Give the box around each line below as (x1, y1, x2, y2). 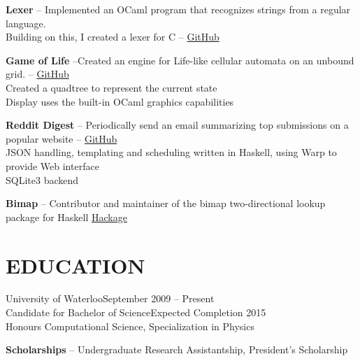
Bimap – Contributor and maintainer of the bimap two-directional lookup (6, 196, 326, 211)
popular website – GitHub (6, 131, 117, 146)
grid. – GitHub (6, 66, 69, 81)
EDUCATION (6, 250, 145, 279)
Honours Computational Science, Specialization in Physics (6, 318, 254, 333)
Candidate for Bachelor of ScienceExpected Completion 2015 (6, 305, 266, 320)
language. (6, 15, 46, 30)
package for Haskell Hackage (6, 209, 127, 224)
